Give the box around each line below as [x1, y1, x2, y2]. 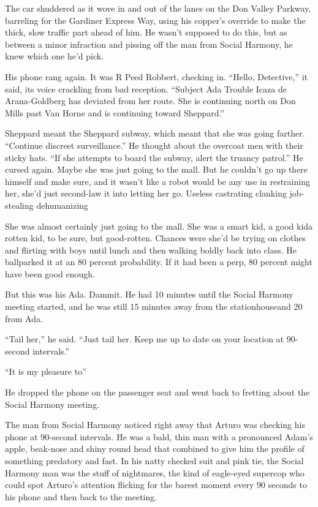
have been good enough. [5, 267, 96, 280]
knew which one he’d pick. [5, 50, 104, 62]
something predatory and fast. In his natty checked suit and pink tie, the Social [5, 454, 304, 467]
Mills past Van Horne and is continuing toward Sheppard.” [5, 106, 225, 119]
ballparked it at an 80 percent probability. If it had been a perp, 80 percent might [5, 255, 312, 268]
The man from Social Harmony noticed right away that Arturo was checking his [5, 418, 305, 431]
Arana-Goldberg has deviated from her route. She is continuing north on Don [5, 94, 296, 107]
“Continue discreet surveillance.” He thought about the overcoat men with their [5, 138, 303, 151]
